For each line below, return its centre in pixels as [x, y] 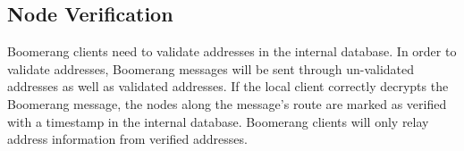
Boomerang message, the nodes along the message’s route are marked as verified [227, 103]
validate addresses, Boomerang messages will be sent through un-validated [211, 68]
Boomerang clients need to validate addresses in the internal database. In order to [232, 51]
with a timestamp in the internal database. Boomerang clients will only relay [218, 121]
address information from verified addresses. [127, 139]
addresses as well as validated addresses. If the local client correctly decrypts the [228, 86]
